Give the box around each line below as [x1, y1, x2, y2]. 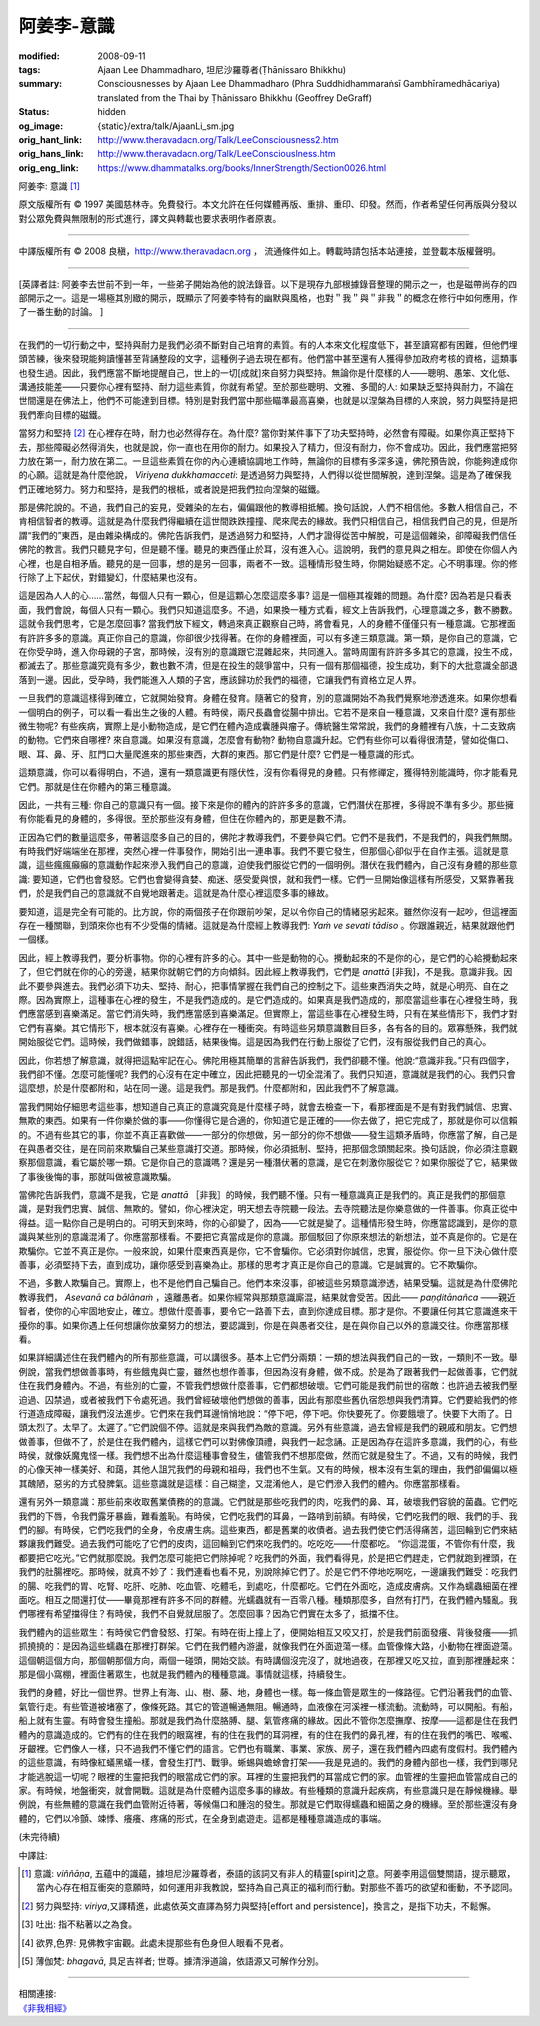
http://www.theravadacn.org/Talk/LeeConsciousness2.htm [97, 133, 339, 145]
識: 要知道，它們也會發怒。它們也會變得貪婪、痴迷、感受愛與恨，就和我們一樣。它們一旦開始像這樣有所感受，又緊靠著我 [18, 873, 514, 885]
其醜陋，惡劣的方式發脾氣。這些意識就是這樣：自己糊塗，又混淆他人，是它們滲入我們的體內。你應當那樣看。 [18, 1477, 465, 1489]
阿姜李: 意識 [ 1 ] [18, 180, 80, 192]
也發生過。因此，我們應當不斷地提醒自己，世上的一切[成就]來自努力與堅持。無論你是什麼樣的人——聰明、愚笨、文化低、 [18, 366, 516, 379]
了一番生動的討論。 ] [18, 306, 104, 318]
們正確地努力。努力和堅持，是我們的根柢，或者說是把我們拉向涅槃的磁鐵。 [18, 483, 325, 495]
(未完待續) [18, 1831, 61, 1843]
